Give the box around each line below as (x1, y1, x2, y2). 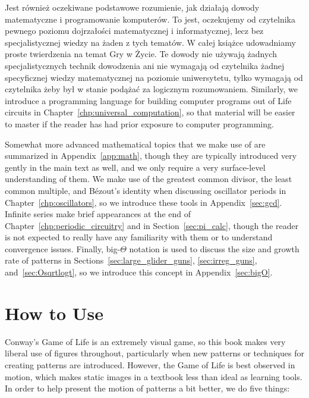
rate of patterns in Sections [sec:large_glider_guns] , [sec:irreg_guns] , (5, 254, 257, 267)
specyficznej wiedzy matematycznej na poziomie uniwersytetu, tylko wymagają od (5, 71, 303, 83)
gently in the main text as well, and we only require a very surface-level (5, 161, 266, 173)
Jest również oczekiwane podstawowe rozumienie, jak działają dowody (5, 1, 260, 13)
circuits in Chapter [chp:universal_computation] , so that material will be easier (5, 106, 295, 118)
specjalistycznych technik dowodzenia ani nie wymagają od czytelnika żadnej (5, 59, 285, 71)
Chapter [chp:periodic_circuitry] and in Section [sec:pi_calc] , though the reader (5, 219, 299, 231)
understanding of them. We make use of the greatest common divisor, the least (5, 173, 292, 185)
